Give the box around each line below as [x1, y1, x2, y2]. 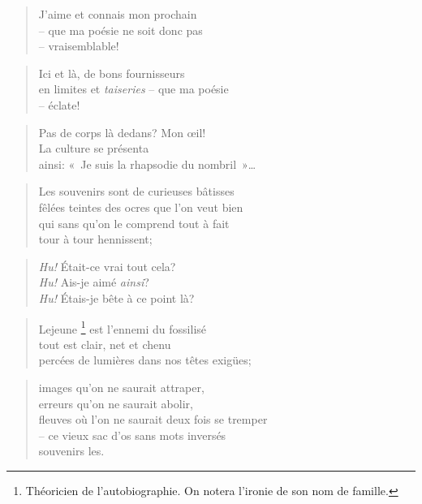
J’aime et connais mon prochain [38, 6, 197, 22]
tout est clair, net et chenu [38, 335, 171, 352]
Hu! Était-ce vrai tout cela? [38, 257, 176, 274]
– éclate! [38, 96, 80, 113]
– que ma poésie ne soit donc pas [38, 21, 203, 38]
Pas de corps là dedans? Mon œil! [38, 123, 206, 140]
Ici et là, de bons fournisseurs [38, 64, 185, 81]
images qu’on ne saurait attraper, [38, 378, 205, 395]
